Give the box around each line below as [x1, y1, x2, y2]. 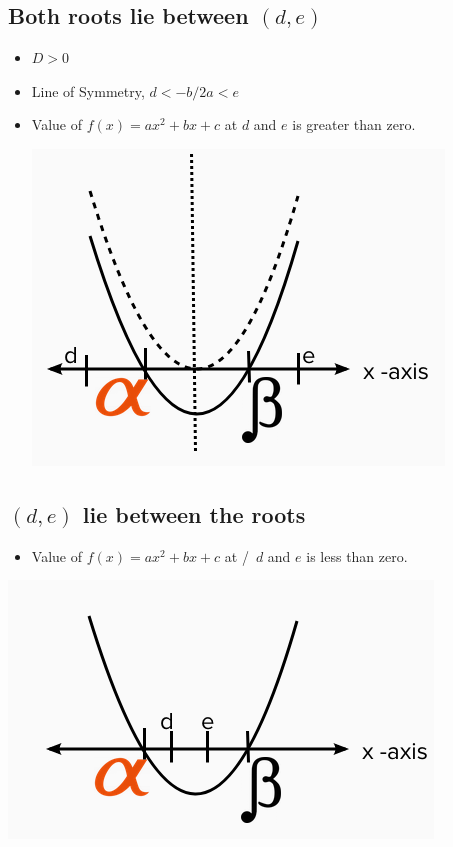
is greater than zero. [292, 114, 416, 135]
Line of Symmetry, [31, 80, 145, 101]
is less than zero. [306, 545, 408, 566]
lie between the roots [82, 498, 306, 529]
